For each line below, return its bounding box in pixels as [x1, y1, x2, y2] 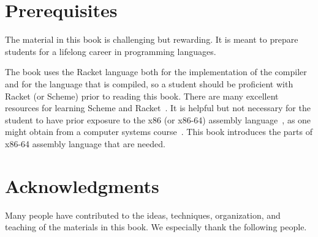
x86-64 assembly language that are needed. [5, 137, 165, 150]
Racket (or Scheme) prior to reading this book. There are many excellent [5, 89, 279, 102]
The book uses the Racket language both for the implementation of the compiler [5, 65, 307, 78]
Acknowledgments [5, 173, 159, 198]
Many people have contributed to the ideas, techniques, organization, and [5, 208, 281, 221]
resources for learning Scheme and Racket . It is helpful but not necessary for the [5, 101, 311, 114]
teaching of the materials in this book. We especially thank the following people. [5, 221, 307, 233]
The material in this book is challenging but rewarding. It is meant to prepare [5, 33, 298, 46]
